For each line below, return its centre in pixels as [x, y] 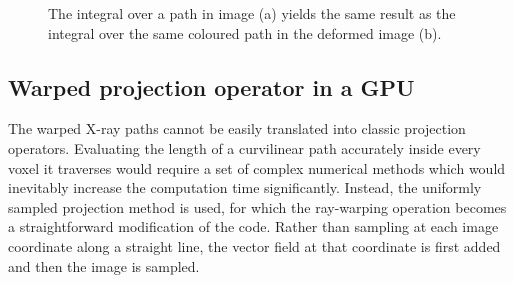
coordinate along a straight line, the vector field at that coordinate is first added [254, 245]
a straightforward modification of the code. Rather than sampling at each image [253, 226]
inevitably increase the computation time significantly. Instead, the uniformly [245, 187]
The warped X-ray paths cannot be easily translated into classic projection [237, 128]
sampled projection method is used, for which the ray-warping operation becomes [257, 206]
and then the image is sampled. [104, 265]
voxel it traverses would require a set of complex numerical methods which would [257, 167]
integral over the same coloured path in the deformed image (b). [245, 32]
